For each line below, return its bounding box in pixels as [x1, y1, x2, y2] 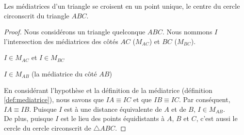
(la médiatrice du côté [32, 68, 97, 78]
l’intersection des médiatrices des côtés [4, 36, 118, 46]
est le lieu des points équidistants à [60, 113, 165, 123]
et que [133, 94, 152, 105]
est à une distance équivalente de [64, 104, 162, 114]
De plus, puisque [4, 113, 53, 123]
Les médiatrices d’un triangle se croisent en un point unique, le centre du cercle [4, 1, 240, 11]
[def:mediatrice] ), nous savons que [4, 94, 104, 105]
